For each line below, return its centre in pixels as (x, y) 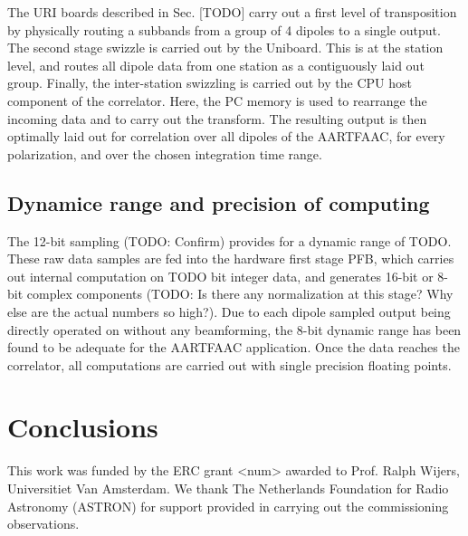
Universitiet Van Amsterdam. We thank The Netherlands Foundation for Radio (228, 488)
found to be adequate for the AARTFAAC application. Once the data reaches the (234, 347)
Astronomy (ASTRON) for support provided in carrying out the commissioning (228, 506)
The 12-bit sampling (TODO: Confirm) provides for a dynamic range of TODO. (229, 240)
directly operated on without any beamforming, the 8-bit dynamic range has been (234, 329)
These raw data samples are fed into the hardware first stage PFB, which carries (231, 258)
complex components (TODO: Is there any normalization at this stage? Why (240, 294)
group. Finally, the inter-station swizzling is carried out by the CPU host (210, 83)
